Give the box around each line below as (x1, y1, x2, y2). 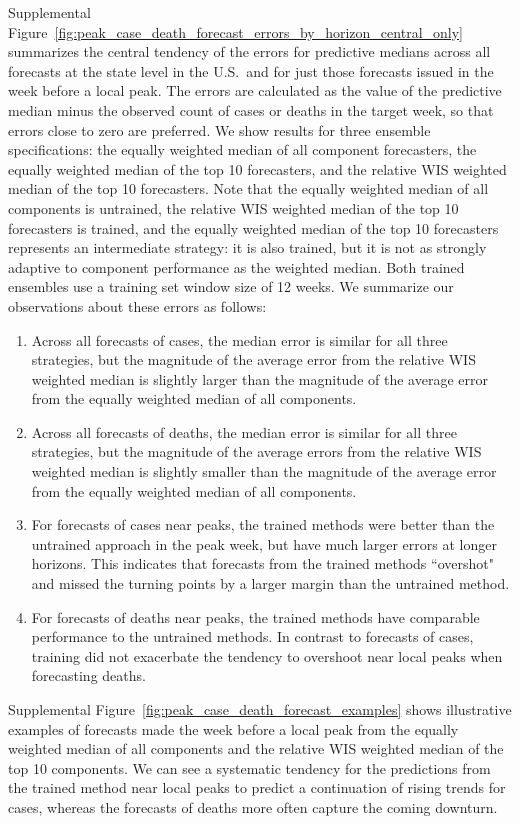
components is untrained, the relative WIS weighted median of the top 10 (8, 197, 459, 218)
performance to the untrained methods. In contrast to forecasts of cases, (31, 626, 474, 647)
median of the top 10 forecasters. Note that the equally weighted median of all (8, 178, 489, 199)
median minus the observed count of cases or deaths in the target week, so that (8, 99, 494, 120)
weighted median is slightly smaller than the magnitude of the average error (31, 461, 497, 482)
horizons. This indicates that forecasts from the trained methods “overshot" (31, 553, 494, 574)
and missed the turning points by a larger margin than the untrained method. (31, 573, 510, 594)
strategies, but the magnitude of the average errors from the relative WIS (31, 441, 482, 462)
